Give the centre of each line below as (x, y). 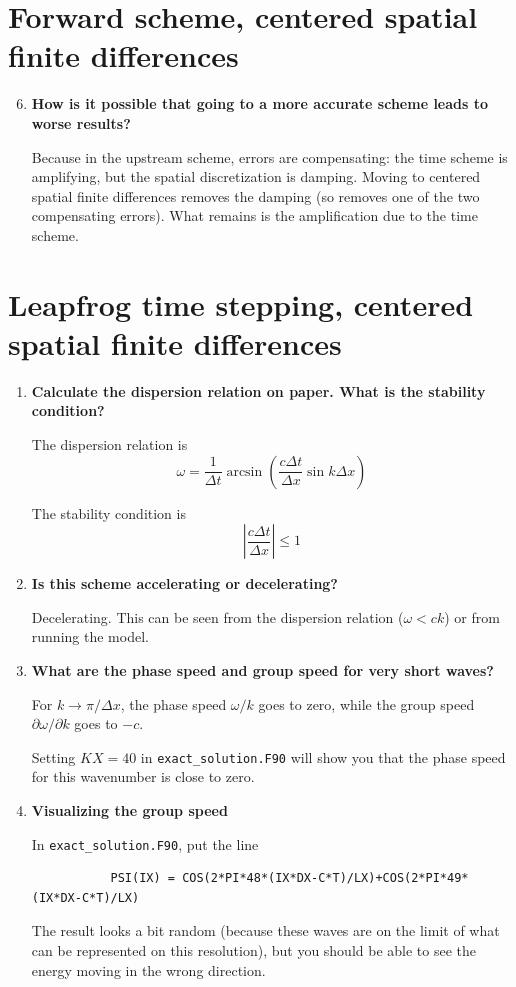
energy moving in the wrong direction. (148, 969)
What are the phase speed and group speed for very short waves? (262, 669)
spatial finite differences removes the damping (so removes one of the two (255, 195)
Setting (53, 756)
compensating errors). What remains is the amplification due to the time (254, 215)
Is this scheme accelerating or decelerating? (184, 583)
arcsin (244, 471)
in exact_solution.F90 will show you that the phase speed (323, 756)
